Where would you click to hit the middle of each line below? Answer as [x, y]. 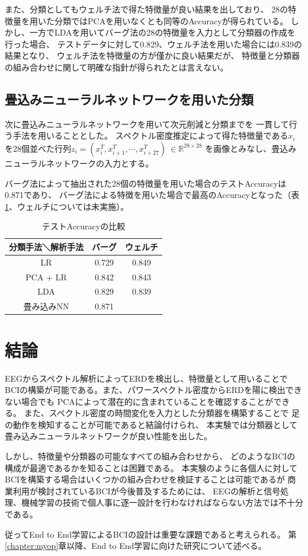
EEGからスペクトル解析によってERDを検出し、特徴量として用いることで [146, 378]
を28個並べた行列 [38, 148]
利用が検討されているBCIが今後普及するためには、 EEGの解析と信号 [147, 491]
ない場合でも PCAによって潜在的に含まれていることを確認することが [139, 401]
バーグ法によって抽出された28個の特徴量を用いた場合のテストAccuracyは [146, 183]
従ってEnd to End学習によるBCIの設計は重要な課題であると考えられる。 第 [151, 534]
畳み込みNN [46, 306]
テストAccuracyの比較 [84, 226]
